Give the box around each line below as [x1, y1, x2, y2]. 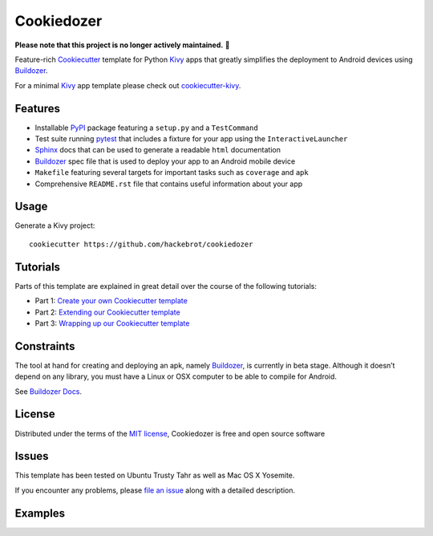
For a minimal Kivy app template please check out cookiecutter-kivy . [14, 80, 241, 90]
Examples [14, 506, 66, 520]
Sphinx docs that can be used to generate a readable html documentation [34, 145, 281, 155]
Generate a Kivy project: [14, 221, 95, 230]
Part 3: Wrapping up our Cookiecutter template [34, 318, 190, 328]
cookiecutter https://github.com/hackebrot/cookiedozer [29, 239, 253, 249]
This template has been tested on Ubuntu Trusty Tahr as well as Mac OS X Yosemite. [14, 470, 295, 481]
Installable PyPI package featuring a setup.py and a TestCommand [34, 123, 258, 132]
